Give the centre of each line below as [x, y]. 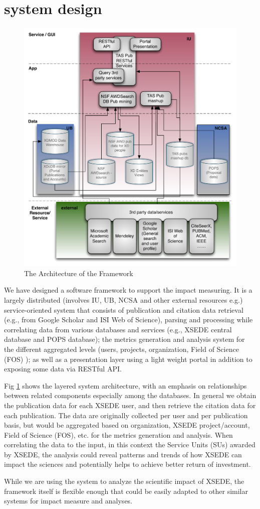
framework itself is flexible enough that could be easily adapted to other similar [126, 491]
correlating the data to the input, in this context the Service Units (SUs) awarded [130, 444]
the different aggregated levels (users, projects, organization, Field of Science [121, 349]
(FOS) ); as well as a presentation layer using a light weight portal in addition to [128, 359]
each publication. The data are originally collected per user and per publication [126, 415]
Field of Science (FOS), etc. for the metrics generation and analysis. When [118, 434]
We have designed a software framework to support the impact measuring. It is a [128, 290]
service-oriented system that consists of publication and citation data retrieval [124, 309]
